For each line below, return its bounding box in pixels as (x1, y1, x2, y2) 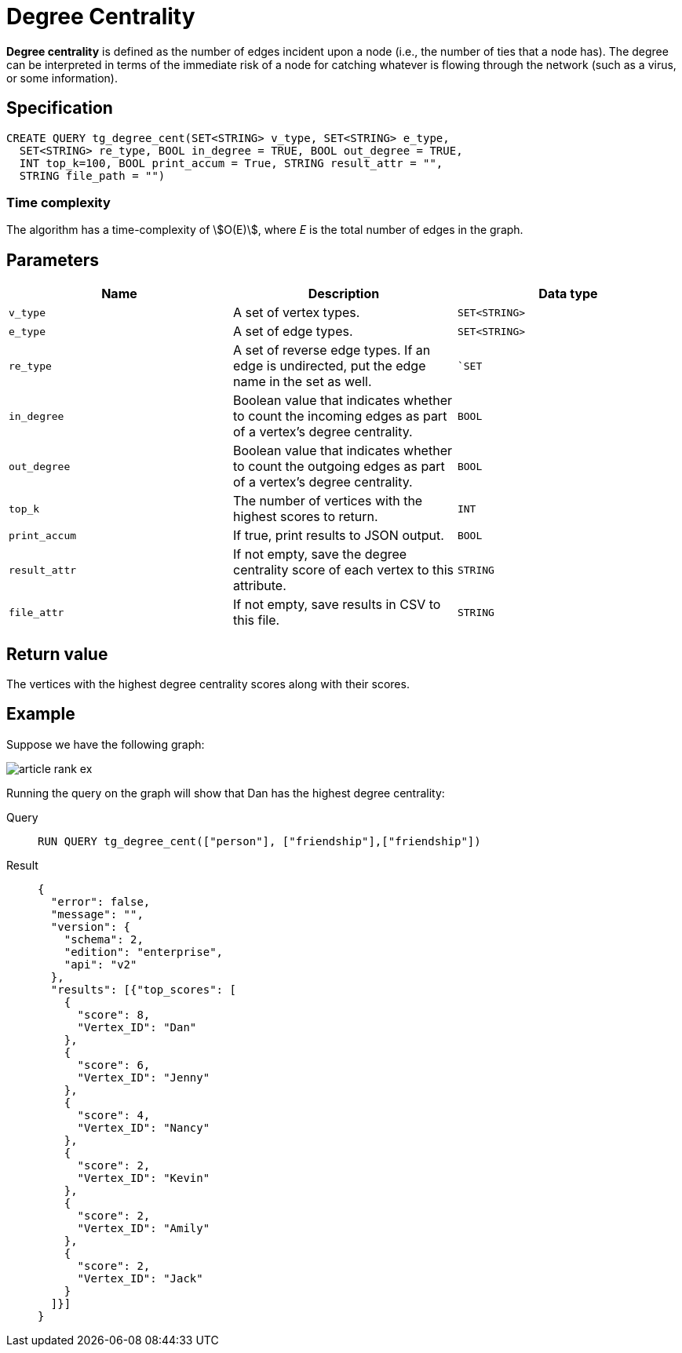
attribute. (232, 578, 286, 594)
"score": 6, (77, 1058, 151, 1071)
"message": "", (50, 907, 144, 921)
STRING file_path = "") (19, 169, 166, 182)
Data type (538, 286, 598, 302)
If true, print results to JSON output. (232, 527, 444, 544)
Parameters (6, 250, 99, 270)
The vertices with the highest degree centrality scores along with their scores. (6, 677, 410, 691)
